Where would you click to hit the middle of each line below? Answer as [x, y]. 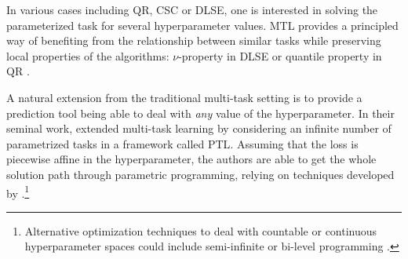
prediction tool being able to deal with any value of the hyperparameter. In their [200, 113]
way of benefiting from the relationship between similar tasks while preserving [194, 40]
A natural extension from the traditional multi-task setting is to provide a [184, 97]
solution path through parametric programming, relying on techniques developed [200, 174]
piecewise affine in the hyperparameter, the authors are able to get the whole [191, 159]
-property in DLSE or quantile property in [280, 55]
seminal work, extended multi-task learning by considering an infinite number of [199, 128]
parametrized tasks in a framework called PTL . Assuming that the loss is [182, 143]
